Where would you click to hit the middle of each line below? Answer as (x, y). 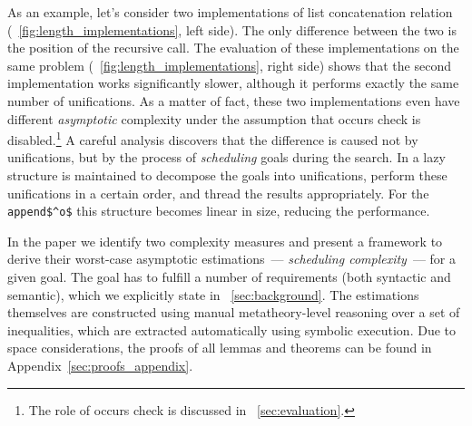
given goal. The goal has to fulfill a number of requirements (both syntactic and (229, 277)
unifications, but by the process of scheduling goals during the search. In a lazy (226, 157)
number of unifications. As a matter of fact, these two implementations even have (234, 100)
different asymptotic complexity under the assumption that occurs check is (214, 118)
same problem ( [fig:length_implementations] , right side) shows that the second (229, 65)
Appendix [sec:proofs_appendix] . (100, 365)
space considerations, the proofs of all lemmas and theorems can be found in (220, 348)
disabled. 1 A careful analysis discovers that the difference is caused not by (213, 138)
